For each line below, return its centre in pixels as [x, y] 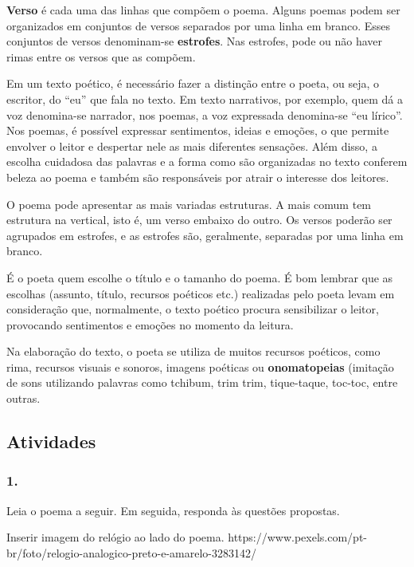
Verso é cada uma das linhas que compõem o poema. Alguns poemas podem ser [203, 10]
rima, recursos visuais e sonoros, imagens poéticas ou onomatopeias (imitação [200, 366]
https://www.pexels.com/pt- [297, 537]
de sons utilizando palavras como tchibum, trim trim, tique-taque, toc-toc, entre [202, 382]
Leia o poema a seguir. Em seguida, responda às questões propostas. [173, 510]
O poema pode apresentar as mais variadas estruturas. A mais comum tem [189, 204]
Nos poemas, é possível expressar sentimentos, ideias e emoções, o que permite [198, 130]
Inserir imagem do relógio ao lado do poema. [115, 537]
